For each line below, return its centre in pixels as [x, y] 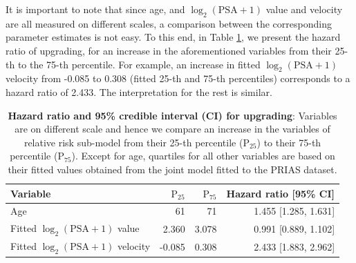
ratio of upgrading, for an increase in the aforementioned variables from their [169, 50]
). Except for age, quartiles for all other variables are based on [203, 156]
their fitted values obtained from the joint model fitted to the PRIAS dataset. [172, 169]
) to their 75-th [289, 142]
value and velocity [304, 9]
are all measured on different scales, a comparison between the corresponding [169, 23]
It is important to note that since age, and [95, 9]
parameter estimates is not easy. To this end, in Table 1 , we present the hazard [173, 37]
